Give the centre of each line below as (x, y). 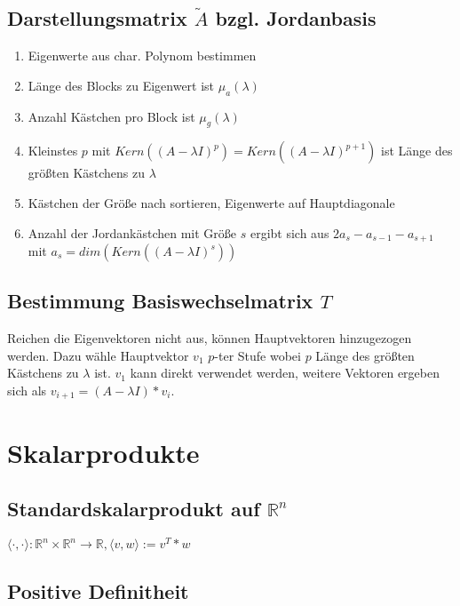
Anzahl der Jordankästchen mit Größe (132, 232)
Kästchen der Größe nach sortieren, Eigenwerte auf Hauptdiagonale (211, 202)
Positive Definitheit (98, 590)
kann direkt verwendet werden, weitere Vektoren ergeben (285, 373)
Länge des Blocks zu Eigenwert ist (121, 85)
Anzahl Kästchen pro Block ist (111, 116)
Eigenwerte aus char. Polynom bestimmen (142, 56)
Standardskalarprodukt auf (134, 509)
